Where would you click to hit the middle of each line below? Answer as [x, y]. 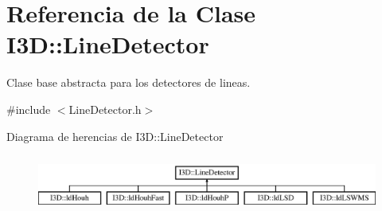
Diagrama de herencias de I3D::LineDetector [115, 136]
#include [29, 109]
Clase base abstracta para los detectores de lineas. [129, 82]
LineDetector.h [105, 109]
